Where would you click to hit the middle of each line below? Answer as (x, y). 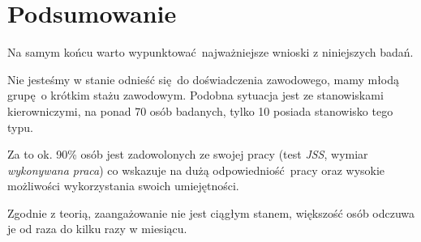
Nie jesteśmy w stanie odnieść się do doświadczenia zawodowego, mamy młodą (204, 79)
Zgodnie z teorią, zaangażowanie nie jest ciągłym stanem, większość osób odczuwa (211, 212)
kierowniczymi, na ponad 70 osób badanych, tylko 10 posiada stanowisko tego (200, 110)
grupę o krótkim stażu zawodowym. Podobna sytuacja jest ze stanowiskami (195, 95)
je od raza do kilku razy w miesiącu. (97, 229)
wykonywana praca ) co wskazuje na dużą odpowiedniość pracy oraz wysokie (196, 170)
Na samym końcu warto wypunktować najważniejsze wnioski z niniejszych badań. (210, 52)
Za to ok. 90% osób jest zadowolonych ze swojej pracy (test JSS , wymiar (188, 154)
